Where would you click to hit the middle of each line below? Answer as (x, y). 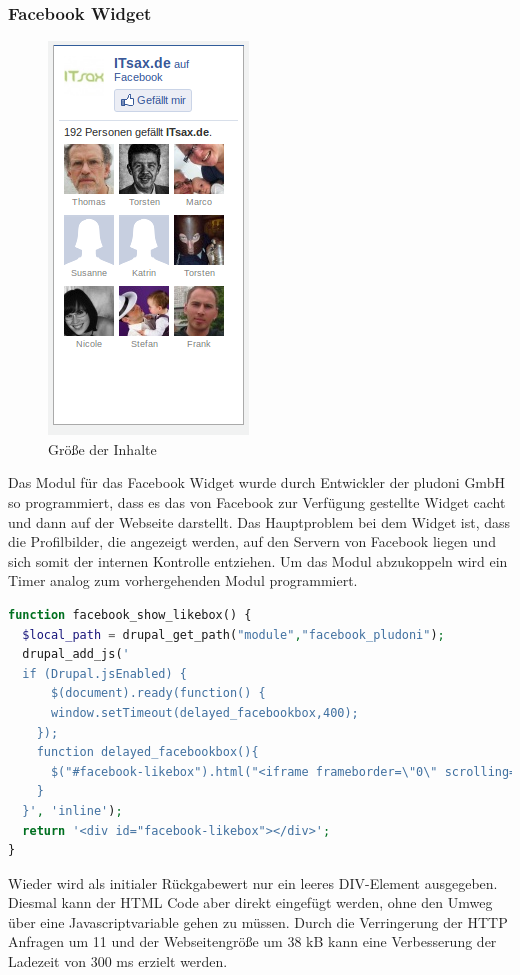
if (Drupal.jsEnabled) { (104, 673)
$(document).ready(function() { (158, 693)
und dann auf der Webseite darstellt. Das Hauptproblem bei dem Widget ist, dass (259, 521)
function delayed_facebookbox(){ (147, 752)
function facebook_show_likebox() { (130, 614)
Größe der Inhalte (102, 448)
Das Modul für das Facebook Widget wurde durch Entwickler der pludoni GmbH (256, 482)
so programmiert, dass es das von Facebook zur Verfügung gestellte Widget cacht (257, 502)
